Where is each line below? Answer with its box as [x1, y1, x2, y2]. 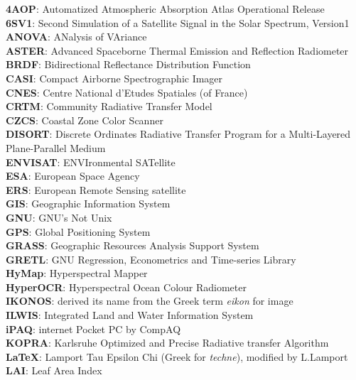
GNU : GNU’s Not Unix [6, 210, 112, 224]
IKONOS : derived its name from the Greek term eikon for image [6, 293, 293, 308]
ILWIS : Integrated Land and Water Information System [6, 308, 254, 322]
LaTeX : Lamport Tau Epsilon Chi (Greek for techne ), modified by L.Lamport [6, 349, 348, 364]
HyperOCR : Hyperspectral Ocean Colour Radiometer [6, 279, 247, 294]
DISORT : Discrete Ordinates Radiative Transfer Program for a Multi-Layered [6, 126, 351, 141]
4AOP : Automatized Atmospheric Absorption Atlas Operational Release [6, 1, 325, 16]
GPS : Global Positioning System [6, 224, 151, 239]
